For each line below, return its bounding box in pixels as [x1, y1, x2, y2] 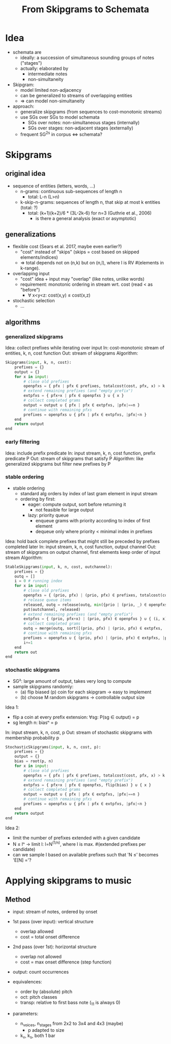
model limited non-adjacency [20, 87, 81, 93]
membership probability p [5, 735, 60, 741]
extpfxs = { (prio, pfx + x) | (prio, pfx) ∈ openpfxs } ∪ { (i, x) [23, 617, 167, 622]
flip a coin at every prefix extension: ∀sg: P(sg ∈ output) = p [12, 714, 139, 720]
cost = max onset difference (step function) [20, 959, 112, 965]
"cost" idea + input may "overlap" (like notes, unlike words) [20, 276, 145, 282]
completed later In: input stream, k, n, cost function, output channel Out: [5, 544, 157, 550]
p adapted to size [27, 1027, 65, 1033]
